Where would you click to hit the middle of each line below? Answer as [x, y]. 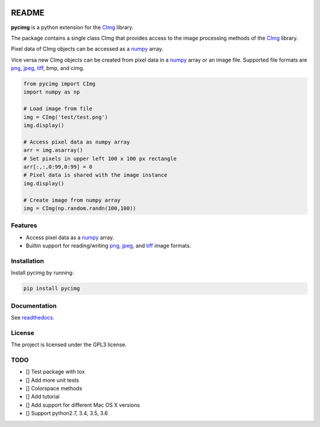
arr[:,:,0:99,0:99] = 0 [58, 167]
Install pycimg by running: [42, 273]
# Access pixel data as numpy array [77, 142]
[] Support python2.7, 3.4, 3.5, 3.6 [67, 413]
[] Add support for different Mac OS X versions [83, 405]
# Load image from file [58, 109]
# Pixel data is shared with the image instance [95, 175]
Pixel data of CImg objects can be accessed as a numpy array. [87, 49]
